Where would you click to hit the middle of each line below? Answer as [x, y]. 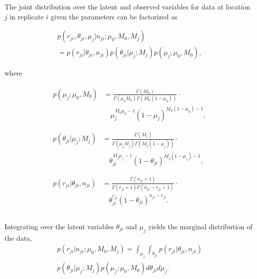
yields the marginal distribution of [200, 227]
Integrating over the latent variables [59, 227]
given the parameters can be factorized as [114, 16]
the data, [18, 237]
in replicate [27, 16]
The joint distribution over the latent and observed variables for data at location [127, 6]
